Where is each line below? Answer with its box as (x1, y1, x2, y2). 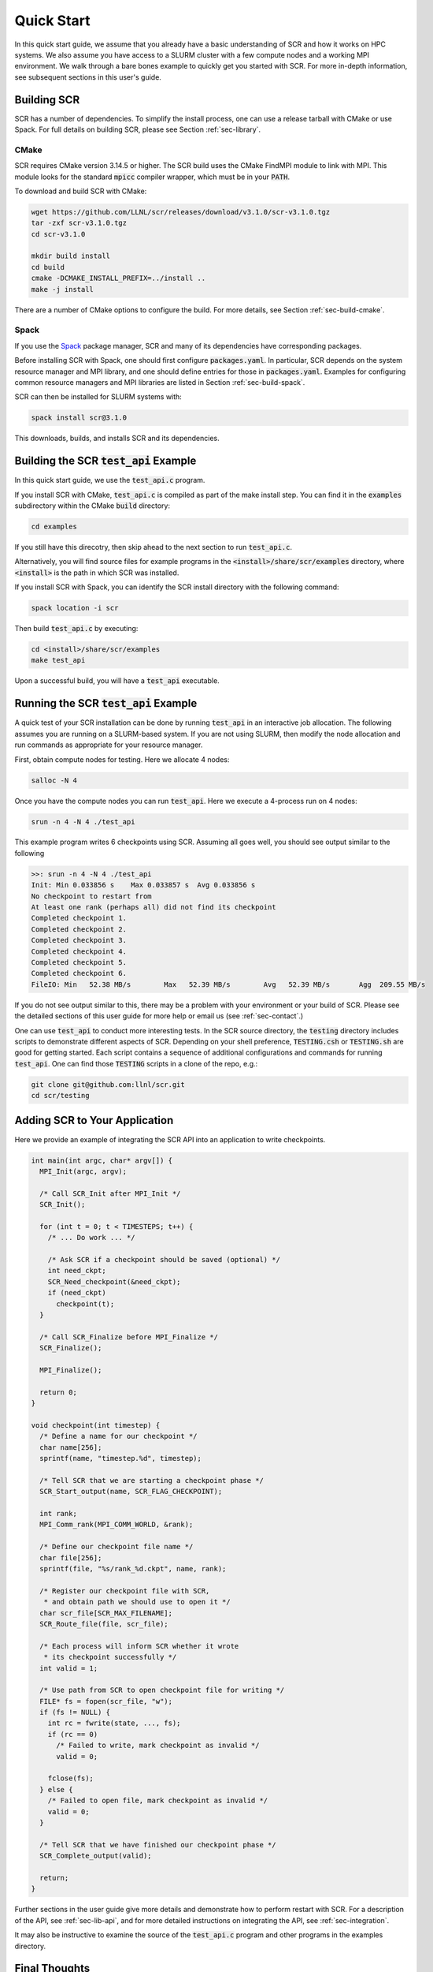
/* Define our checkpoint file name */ (39, 1542, 194, 1552)
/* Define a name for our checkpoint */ (39, 1432, 198, 1441)
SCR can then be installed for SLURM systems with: (14, 392, 183, 401)
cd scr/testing (31, 1091, 90, 1100)
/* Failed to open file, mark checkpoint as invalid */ (47, 1796, 268, 1806)
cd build (31, 263, 65, 271)
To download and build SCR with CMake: (14, 186, 147, 196)
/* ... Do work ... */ (47, 1233, 135, 1242)
